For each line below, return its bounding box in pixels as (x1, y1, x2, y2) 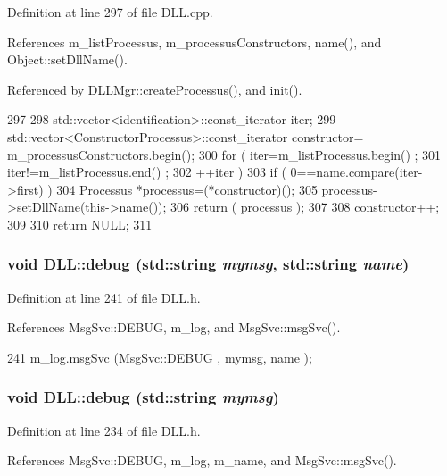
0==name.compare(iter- (290, 163, 423, 181)
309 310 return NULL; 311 (7, 214, 153, 233)
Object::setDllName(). (7, 50, 128, 69)
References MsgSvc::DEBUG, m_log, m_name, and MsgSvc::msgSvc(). (7, 451, 397, 470)
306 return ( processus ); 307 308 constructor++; (170, 197, 440, 216)
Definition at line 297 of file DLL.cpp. (7, 3, 213, 21)
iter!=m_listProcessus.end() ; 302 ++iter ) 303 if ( (7, 163, 286, 181)
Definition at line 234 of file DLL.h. (7, 421, 201, 439)
